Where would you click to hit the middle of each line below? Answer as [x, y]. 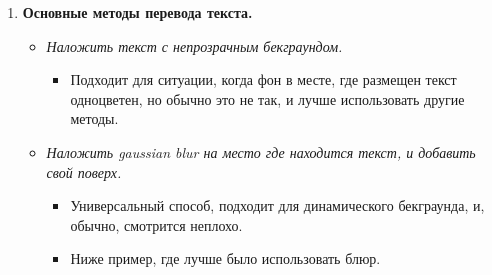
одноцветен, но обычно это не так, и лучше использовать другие [267, 98]
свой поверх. [84, 171]
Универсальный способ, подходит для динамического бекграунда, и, [277, 205]
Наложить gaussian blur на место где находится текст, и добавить [261, 151]
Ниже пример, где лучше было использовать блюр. [225, 258]
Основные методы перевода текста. [137, 12]
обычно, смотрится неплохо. [156, 224]
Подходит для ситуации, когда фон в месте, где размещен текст [263, 79]
